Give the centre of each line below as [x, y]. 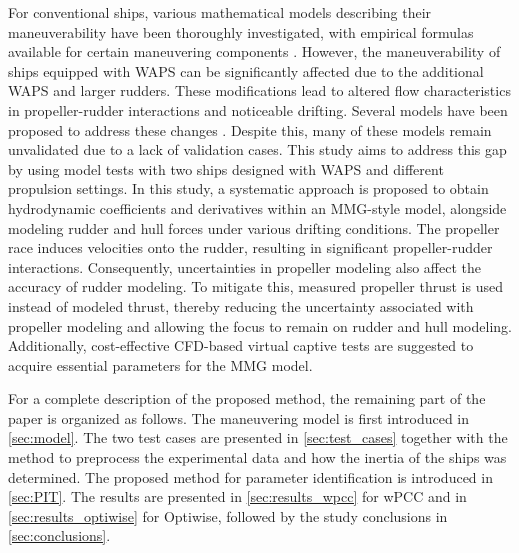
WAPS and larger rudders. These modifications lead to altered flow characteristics [259, 90]
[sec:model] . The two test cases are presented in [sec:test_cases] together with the [258, 437]
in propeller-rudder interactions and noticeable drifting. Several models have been [258, 109]
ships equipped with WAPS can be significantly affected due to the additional [246, 70]
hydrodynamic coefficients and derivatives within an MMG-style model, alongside [257, 207]
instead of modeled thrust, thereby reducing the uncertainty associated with [241, 305]
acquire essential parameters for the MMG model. [160, 364]
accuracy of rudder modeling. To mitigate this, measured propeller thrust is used [255, 286]
